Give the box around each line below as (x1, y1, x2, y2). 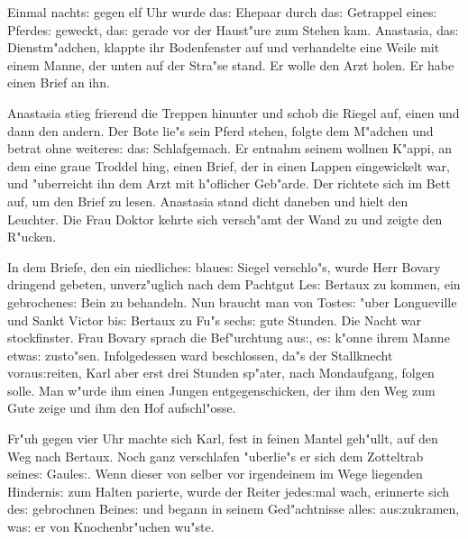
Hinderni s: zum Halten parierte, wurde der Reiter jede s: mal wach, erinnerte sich (7, 481, 449, 500)
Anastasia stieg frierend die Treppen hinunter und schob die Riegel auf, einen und (7, 103, 460, 122)
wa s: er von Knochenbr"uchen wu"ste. (7, 517, 215, 536)
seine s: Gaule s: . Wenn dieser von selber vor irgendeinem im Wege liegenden (7, 464, 423, 483)
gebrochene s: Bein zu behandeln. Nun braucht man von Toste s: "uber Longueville (7, 292, 457, 311)
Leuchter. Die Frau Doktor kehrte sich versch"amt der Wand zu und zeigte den (7, 209, 443, 228)
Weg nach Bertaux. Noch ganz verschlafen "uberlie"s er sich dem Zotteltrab (7, 446, 424, 465)
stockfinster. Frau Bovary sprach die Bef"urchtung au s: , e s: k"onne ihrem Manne (7, 328, 450, 347)
